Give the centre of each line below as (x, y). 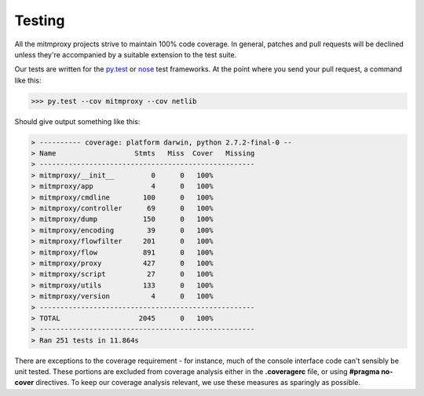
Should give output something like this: (77, 121)
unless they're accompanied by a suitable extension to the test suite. (126, 54)
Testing (40, 20)
